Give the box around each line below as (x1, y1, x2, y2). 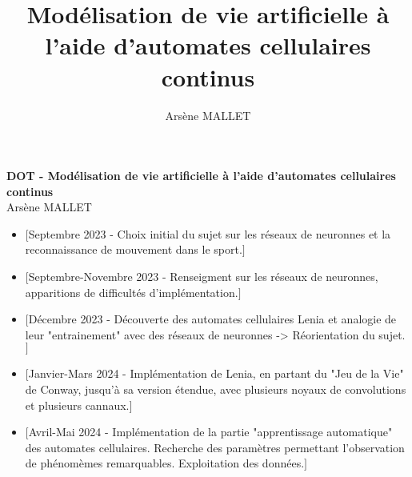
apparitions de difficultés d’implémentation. (25, 283, 238, 300)
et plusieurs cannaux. (25, 396, 130, 413)
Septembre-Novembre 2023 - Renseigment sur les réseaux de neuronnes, (28, 268, 378, 285)
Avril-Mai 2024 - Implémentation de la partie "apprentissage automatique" (28, 423, 393, 440)
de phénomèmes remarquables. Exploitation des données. (25, 455, 305, 471)
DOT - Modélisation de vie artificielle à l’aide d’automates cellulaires (6, 167, 396, 184)
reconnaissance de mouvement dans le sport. (25, 241, 242, 258)
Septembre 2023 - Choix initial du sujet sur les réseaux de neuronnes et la (28, 225, 391, 242)
